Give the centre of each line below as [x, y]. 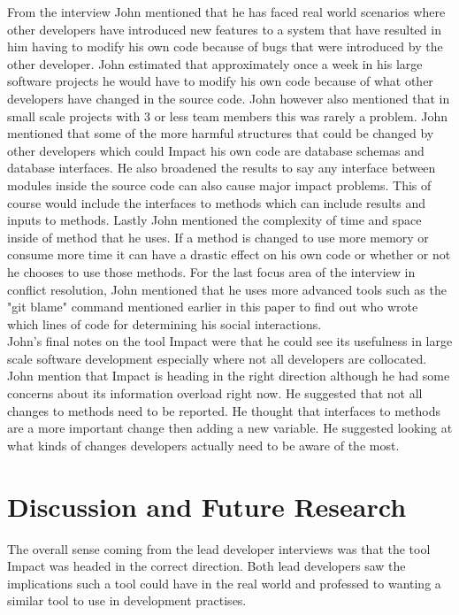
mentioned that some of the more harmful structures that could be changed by [221, 133]
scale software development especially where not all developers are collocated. [217, 358]
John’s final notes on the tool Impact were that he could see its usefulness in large [230, 341]
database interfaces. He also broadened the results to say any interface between [222, 168]
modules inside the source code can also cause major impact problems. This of [219, 184]
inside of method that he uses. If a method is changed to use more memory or [218, 237]
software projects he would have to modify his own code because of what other [220, 81]
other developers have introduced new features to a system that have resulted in [224, 29]
